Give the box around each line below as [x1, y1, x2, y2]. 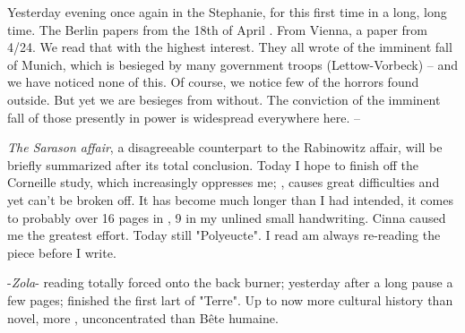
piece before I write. [7, 243, 116, 261]
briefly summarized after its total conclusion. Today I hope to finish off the [7, 155, 418, 174]
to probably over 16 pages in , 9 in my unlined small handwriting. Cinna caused [7, 208, 446, 226]
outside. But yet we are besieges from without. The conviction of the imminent [7, 90, 441, 108]
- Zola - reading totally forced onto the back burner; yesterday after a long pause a [7, 273, 453, 292]
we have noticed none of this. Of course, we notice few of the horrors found [7, 73, 419, 91]
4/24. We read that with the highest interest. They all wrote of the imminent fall [7, 38, 452, 56]
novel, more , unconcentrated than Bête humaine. [7, 308, 279, 327]
